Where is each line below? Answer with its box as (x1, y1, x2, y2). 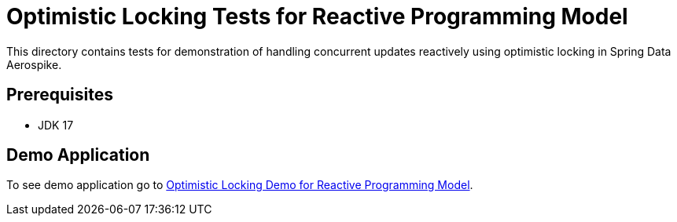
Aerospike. (6, 57, 62, 71)
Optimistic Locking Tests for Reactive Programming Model (6, 3, 628, 30)
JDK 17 (38, 118, 74, 132)
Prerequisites (6, 85, 113, 105)
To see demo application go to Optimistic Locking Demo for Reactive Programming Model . (6, 178, 473, 192)
